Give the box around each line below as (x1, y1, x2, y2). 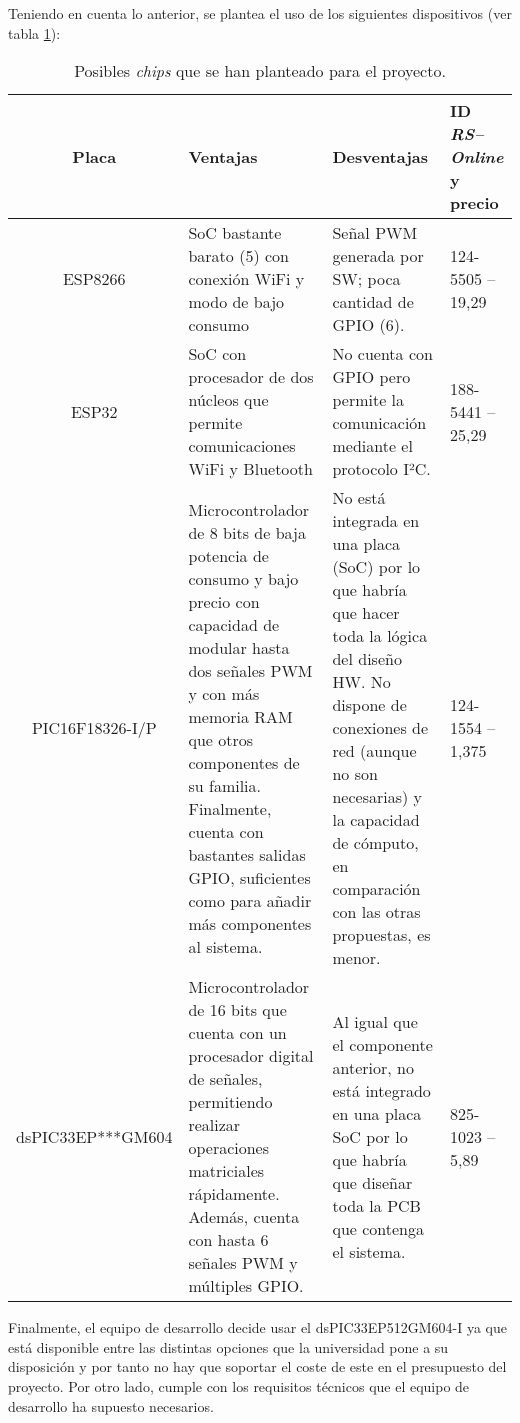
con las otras (332, 900, 421, 924)
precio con (188, 589, 260, 613)
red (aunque (332, 739, 417, 763)
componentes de (188, 750, 300, 774)
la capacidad (332, 808, 420, 832)
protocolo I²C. (332, 457, 431, 481)
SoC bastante (188, 221, 282, 245)
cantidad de (332, 290, 414, 314)
